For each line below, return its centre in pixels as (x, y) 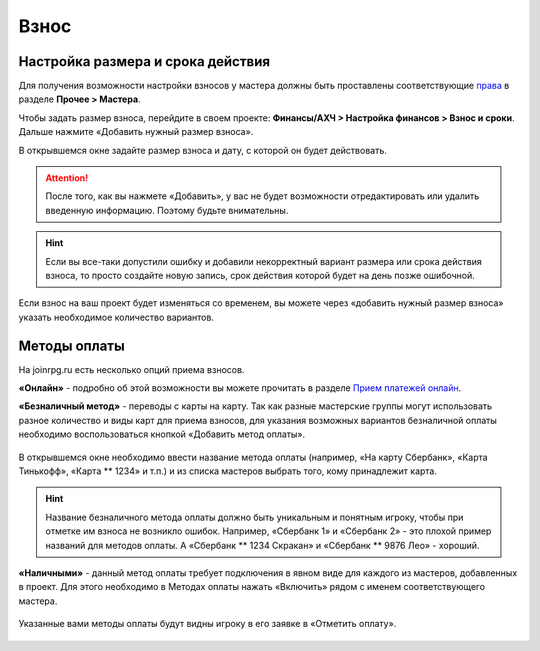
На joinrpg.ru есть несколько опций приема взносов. (131, 369)
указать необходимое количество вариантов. (116, 317)
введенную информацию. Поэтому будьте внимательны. (167, 210)
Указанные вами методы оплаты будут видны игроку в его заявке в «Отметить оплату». (207, 624)
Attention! (67, 178)
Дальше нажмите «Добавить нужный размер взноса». (136, 132)
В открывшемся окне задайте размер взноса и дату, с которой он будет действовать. (202, 150)
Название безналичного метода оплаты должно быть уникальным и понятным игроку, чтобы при (254, 517)
